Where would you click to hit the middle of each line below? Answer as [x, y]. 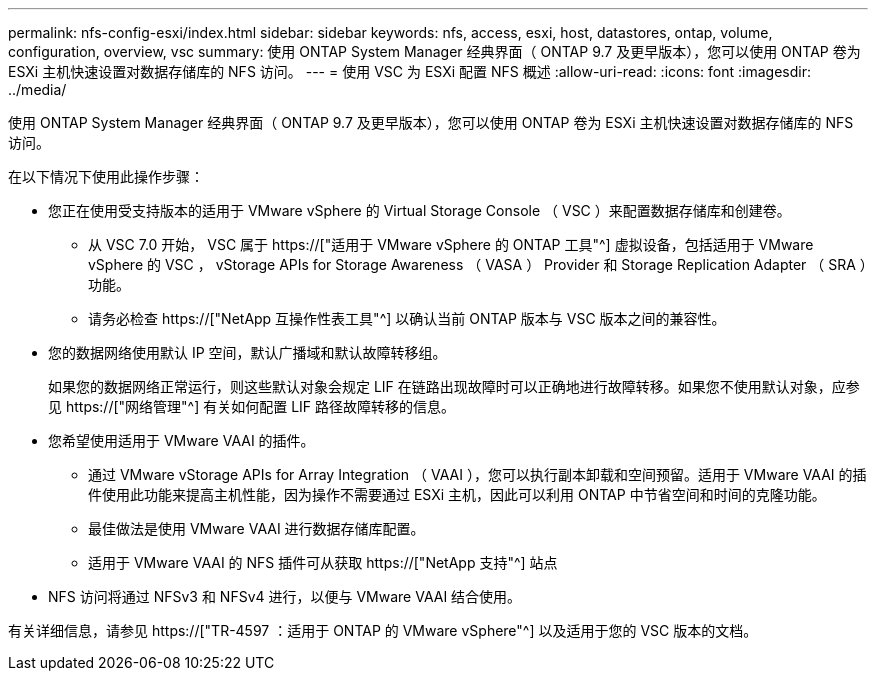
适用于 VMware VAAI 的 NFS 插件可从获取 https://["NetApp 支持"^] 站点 [323, 562]
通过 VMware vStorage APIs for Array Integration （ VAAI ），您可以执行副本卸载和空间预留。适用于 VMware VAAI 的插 [477, 474]
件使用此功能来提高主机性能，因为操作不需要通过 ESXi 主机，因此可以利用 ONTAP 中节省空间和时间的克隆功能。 [457, 494]
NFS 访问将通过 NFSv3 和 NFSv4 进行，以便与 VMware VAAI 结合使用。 [285, 596]
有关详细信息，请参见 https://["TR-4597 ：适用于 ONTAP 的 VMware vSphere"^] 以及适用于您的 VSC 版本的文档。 [383, 630]
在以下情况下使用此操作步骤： [106, 176]
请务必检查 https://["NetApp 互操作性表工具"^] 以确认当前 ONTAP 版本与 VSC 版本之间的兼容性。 [407, 318]
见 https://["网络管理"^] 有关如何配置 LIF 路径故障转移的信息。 [252, 406]
